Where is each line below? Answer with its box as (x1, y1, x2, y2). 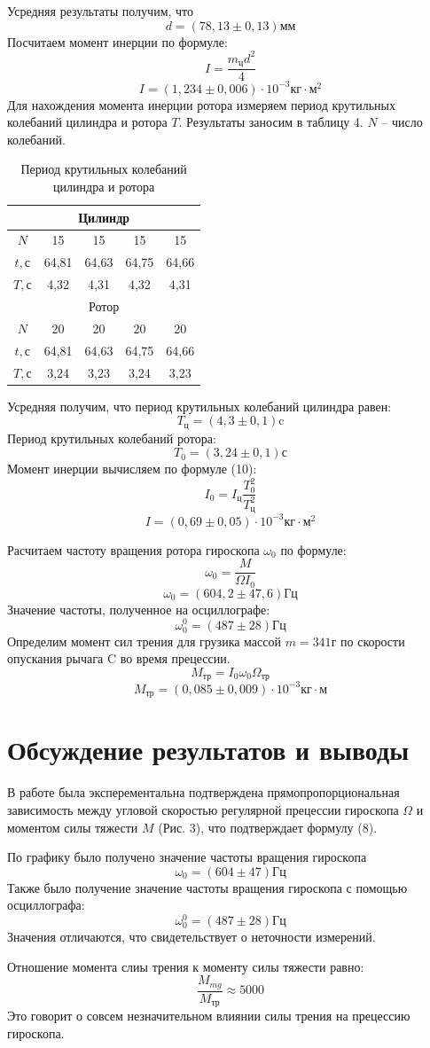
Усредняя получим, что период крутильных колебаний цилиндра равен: (7, 396, 392, 415)
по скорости (340, 631, 405, 650)
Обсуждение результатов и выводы (7, 731, 410, 768)
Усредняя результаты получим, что (7, 2, 194, 20)
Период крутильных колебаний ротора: (7, 428, 216, 447)
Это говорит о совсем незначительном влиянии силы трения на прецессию (7, 1006, 410, 1025)
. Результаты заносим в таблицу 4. (178, 113, 364, 131)
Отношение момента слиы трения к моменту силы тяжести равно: (7, 957, 364, 975)
